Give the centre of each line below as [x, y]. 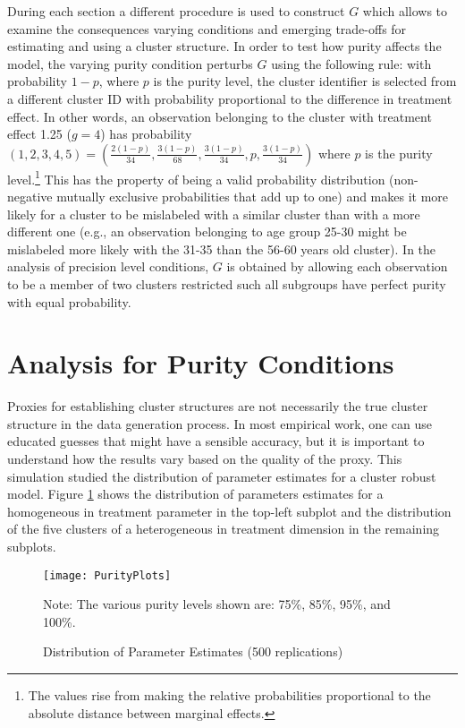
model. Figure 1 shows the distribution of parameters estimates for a [195, 494]
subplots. [32, 547]
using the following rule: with [351, 63]
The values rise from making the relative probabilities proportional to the [229, 695]
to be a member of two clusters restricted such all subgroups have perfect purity [227, 283]
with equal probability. [69, 301]
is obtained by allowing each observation [337, 266]
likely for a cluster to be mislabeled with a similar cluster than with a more [214, 214]
